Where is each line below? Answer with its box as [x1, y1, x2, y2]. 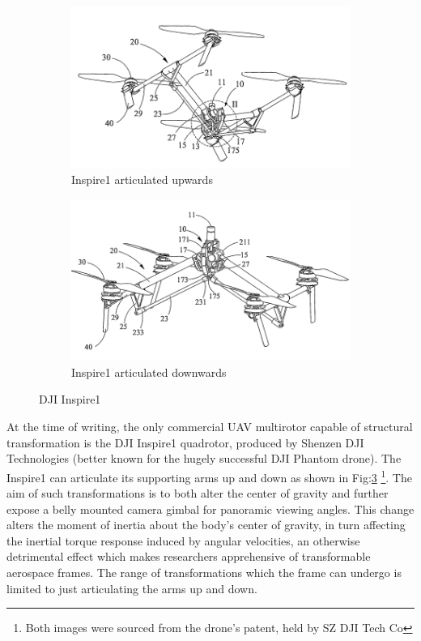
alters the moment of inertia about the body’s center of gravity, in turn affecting [6, 516, 406, 533]
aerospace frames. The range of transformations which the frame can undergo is [6, 564, 402, 581]
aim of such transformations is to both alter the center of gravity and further [6, 485, 389, 502]
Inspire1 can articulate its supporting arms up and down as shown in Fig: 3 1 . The [6, 466, 412, 485]
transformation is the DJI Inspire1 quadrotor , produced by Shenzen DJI [6, 434, 364, 451]
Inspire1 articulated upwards [71, 171, 213, 188]
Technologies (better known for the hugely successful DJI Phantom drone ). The [6, 450, 402, 467]
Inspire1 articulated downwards [71, 363, 227, 380]
